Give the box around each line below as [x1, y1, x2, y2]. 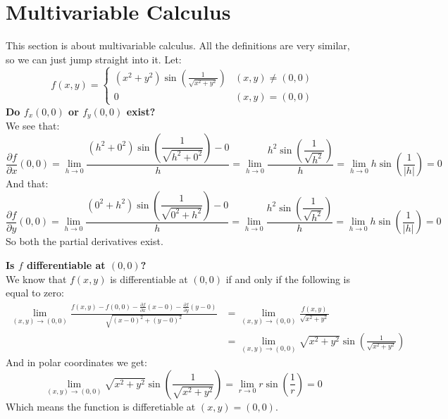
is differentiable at [110, 271, 188, 286]
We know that [6, 271, 67, 286]
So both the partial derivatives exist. [6, 234, 163, 249]
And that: [6, 176, 49, 191]
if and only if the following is [225, 271, 350, 286]
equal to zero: [6, 285, 64, 300]
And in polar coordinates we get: [6, 355, 147, 370]
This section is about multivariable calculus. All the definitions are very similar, [6, 38, 350, 53]
